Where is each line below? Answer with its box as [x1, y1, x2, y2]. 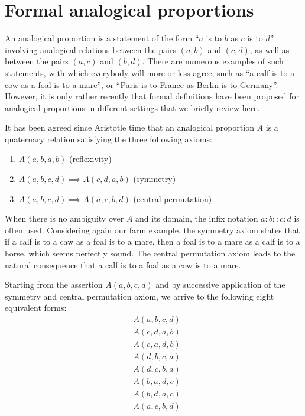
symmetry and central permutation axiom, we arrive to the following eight [5, 290, 274, 302]
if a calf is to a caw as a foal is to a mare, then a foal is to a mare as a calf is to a [5, 235, 300, 248]
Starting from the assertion [5, 278, 103, 291]
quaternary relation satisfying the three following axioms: [5, 132, 212, 145]
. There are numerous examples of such [142, 55, 284, 67]
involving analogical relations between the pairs [5, 43, 176, 56]
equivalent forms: [5, 301, 67, 314]
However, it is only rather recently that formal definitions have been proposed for [5, 90, 299, 102]
